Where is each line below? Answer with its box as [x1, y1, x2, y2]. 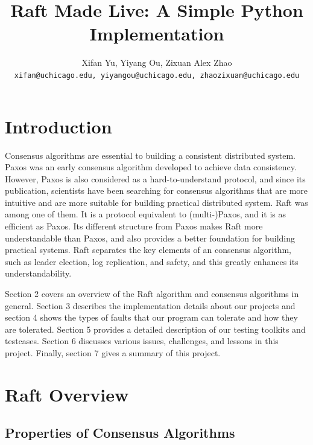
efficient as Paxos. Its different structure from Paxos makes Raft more [5, 220, 263, 232]
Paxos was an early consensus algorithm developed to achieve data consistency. [5, 161, 297, 173]
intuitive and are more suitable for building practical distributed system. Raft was [5, 196, 308, 208]
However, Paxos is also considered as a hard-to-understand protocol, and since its [5, 172, 306, 185]
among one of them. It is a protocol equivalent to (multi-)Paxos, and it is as [5, 208, 286, 220]
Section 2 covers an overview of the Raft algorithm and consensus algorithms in [5, 287, 299, 300]
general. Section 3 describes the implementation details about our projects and [5, 299, 296, 312]
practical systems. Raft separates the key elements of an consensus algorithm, [5, 243, 291, 256]
